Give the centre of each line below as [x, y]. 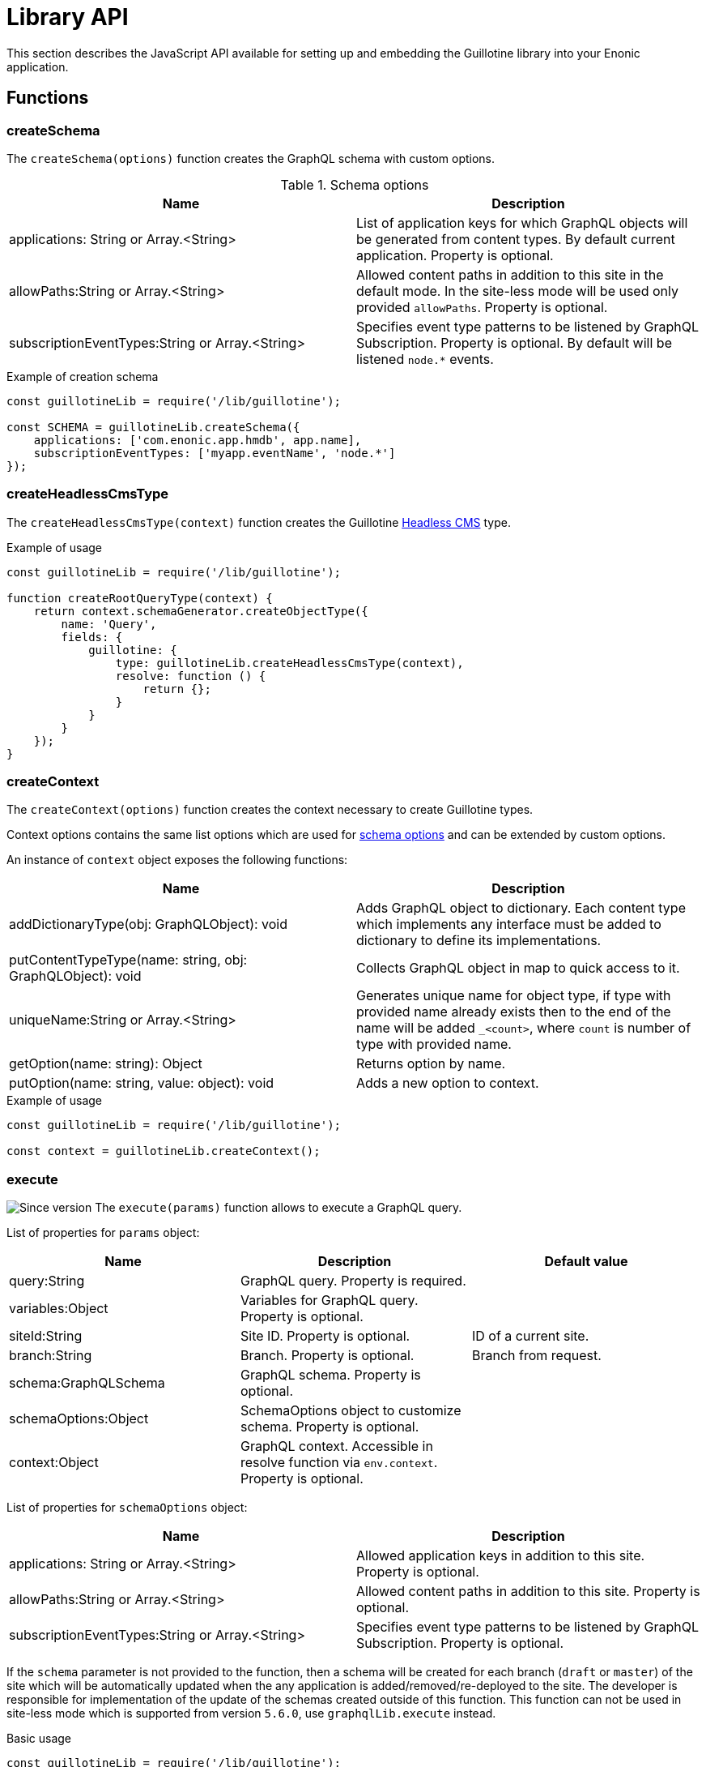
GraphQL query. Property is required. [353, 1281]
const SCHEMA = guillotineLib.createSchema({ [153, 427]
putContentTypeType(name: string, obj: [128, 960]
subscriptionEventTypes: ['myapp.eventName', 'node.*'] [215, 453]
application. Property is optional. [455, 255]
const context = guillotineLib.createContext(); [164, 1151]
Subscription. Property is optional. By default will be [514, 342]
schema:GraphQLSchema [87, 1383]
